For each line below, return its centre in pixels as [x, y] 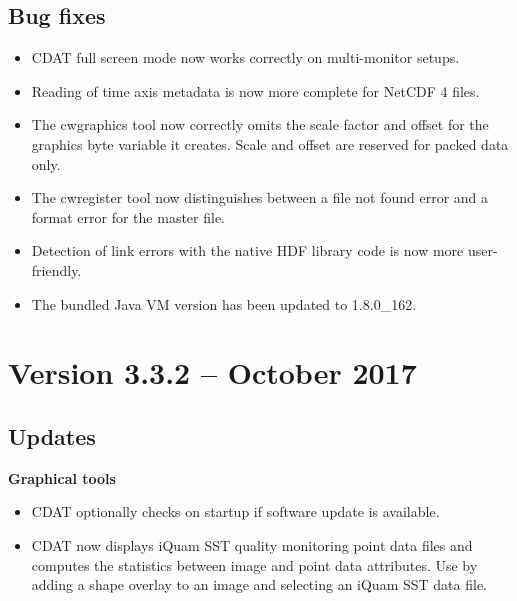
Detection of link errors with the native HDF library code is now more [247, 250]
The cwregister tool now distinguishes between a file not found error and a [260, 197]
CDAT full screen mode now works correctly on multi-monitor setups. [245, 57]
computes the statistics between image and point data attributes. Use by [254, 564]
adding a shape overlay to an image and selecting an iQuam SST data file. [259, 584]
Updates [52, 435]
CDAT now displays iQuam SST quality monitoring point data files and [252, 544]
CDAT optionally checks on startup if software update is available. [235, 511]
